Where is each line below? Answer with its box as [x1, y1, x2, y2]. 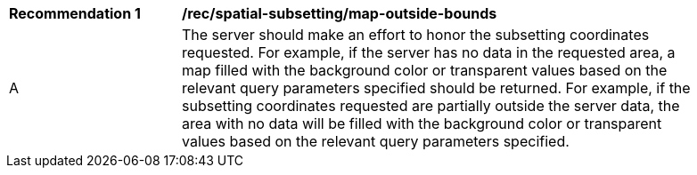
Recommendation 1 [9, 4, 141, 22]
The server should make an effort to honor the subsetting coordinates [182, 26, 650, 44]
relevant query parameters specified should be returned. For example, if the [182, 79, 691, 97]
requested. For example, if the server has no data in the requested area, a [182, 44, 676, 61]
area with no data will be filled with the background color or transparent [182, 115, 662, 132]
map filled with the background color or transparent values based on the [182, 61, 668, 79]
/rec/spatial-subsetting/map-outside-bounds [182, 4, 497, 22]
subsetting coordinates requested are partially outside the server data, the [182, 97, 680, 115]
